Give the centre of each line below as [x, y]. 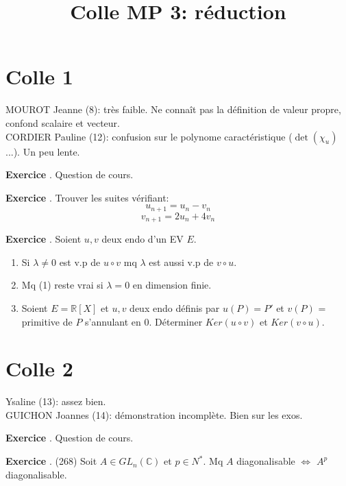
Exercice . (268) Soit [51, 461]
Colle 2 [39, 368]
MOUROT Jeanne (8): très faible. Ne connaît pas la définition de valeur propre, [173, 109]
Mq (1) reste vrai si [62, 285]
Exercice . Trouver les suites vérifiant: [87, 197]
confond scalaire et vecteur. [63, 122]
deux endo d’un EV [143, 239]
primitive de [47, 321]
